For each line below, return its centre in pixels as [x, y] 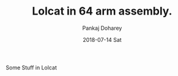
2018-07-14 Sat [102, 40]
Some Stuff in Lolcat [32, 67]
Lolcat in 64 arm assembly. [102, 11]
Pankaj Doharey [102, 28]
